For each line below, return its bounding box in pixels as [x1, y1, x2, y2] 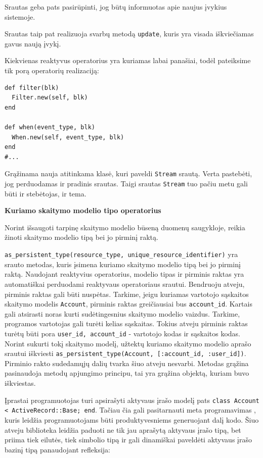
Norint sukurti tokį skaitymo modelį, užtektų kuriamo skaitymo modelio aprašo [5, 338, 251, 348]
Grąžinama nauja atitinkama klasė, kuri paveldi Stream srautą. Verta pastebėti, [5, 168, 252, 179]
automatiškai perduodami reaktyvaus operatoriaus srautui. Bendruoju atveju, [5, 278, 245, 289]
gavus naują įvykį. [5, 38, 61, 48]
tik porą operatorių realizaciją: [5, 65, 99, 76]
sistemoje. [5, 11, 35, 22]
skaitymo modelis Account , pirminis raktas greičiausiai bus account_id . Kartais [5, 298, 252, 309]
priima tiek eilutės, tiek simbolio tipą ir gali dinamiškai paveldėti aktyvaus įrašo [5, 434, 252, 445]
